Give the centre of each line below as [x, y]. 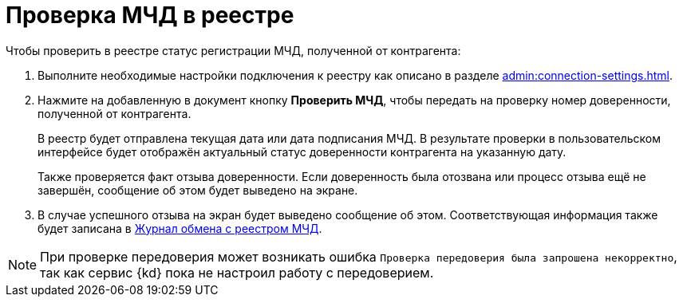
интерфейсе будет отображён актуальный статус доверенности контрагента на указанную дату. [302, 151]
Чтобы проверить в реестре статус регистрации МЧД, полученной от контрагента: [233, 50]
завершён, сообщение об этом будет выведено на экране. [198, 190]
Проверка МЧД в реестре [150, 15]
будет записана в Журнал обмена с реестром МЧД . [180, 228]
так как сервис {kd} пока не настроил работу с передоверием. [237, 272]
